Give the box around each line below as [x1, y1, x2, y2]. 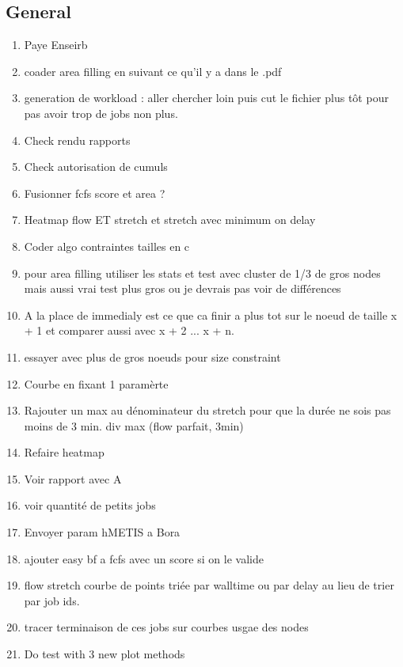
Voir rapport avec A [24, 470, 122, 487]
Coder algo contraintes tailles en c [24, 237, 190, 254]
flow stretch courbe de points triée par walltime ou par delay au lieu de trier [24, 577, 394, 593]
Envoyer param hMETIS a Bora [24, 524, 181, 540]
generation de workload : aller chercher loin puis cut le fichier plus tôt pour [24, 89, 389, 106]
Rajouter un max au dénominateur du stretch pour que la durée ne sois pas [24, 402, 391, 419]
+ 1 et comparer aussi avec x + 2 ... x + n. [24, 322, 234, 339]
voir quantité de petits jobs [24, 497, 156, 514]
